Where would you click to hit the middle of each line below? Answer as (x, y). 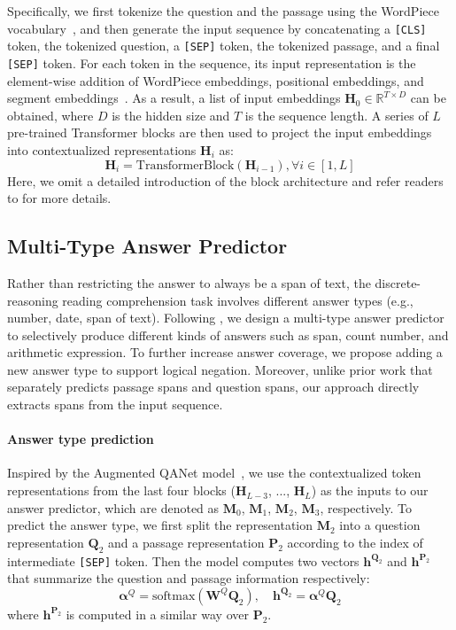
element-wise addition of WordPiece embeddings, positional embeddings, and (216, 80)
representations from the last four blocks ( (121, 490)
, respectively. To (366, 507)
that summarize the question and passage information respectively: (189, 578)
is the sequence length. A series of (336, 115)
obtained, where (50, 115)
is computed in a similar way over (157, 614)
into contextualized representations (102, 149)
